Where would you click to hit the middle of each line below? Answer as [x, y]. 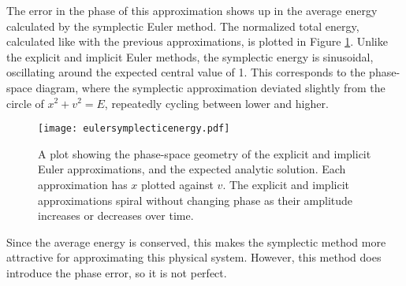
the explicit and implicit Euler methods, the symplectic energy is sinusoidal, [190, 56]
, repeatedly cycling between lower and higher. [216, 103]
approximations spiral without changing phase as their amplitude [196, 200]
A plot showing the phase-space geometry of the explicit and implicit [205, 153]
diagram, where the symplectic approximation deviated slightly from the [210, 87]
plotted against [177, 184]
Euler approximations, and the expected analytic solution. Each [192, 169]
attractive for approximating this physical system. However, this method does [194, 257]
